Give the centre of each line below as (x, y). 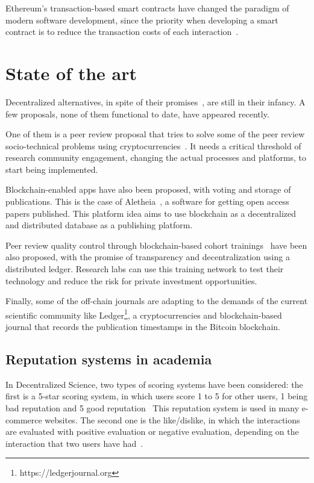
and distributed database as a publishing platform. (99, 225)
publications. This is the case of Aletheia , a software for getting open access (147, 201)
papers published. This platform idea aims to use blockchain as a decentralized (151, 213)
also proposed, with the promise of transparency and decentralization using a (148, 257)
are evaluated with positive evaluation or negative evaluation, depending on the (152, 432)
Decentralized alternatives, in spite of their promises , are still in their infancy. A (155, 101)
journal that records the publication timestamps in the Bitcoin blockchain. (143, 327)
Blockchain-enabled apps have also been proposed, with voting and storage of (148, 189)
